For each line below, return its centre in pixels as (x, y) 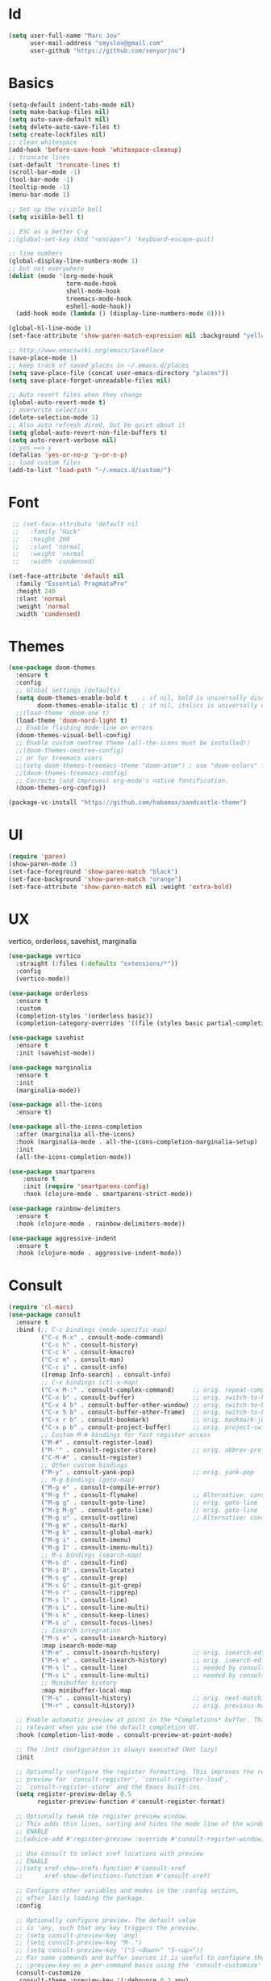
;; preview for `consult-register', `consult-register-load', (122, 1779)
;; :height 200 (41, 539)
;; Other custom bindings (84, 1465)
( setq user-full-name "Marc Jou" (65, 36)
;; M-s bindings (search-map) (92, 1555)
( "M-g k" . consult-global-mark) (97, 1532)
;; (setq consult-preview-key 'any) (77, 1935)
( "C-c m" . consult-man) (83, 1360)
